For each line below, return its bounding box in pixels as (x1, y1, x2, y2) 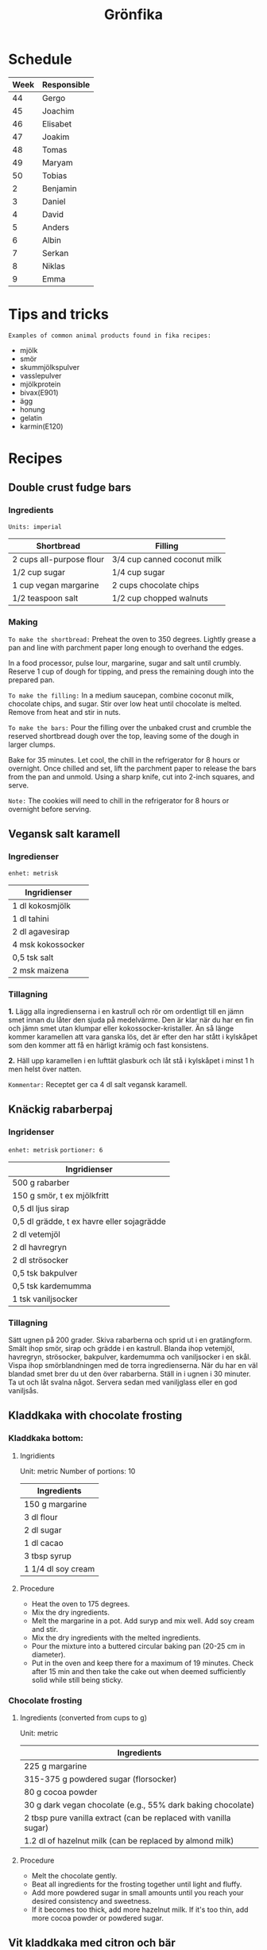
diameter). (31, 1649, 66, 1659)
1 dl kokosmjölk (12, 900, 72, 911)
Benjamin (42, 183, 77, 194)
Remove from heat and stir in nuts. (8, 708, 122, 717)
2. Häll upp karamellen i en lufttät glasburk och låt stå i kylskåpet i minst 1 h (8, 1056, 254, 1066)
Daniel (42, 196, 66, 207)
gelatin (19, 413, 43, 422)
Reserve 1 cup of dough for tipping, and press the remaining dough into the (8, 666, 254, 677)
